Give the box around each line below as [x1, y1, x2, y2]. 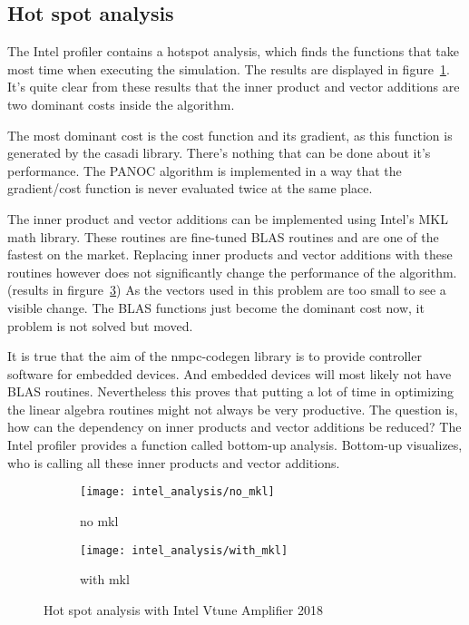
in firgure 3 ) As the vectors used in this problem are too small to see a [52, 280, 446, 299]
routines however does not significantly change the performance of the [7, 262, 396, 281]
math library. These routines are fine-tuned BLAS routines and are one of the [7, 227, 439, 246]
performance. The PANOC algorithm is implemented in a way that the [7, 161, 402, 180]
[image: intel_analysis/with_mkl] [80, 543, 288, 557]
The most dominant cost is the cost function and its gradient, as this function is [7, 125, 453, 144]
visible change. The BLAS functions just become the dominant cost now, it [7, 298, 425, 317]
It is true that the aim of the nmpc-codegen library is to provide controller [7, 347, 422, 366]
